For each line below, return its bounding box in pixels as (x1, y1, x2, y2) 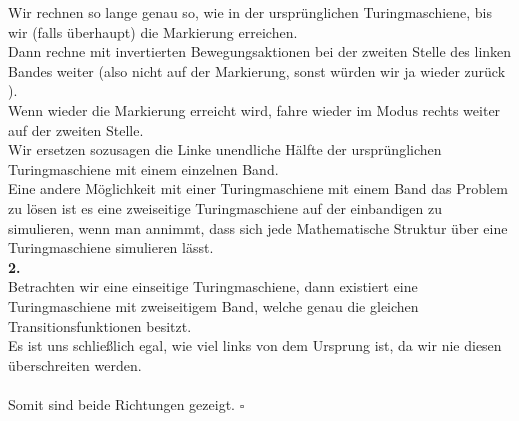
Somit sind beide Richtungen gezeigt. (8, 393, 235, 414)
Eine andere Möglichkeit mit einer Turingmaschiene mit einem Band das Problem (8, 178, 508, 199)
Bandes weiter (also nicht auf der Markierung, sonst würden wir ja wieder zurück (8, 60, 506, 81)
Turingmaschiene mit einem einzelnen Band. (8, 158, 279, 179)
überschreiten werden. (8, 354, 142, 375)
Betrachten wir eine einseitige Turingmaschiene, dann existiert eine (8, 276, 418, 297)
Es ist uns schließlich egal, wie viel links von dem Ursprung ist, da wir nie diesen (8, 335, 502, 356)
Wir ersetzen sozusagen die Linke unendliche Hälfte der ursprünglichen (8, 139, 442, 160)
